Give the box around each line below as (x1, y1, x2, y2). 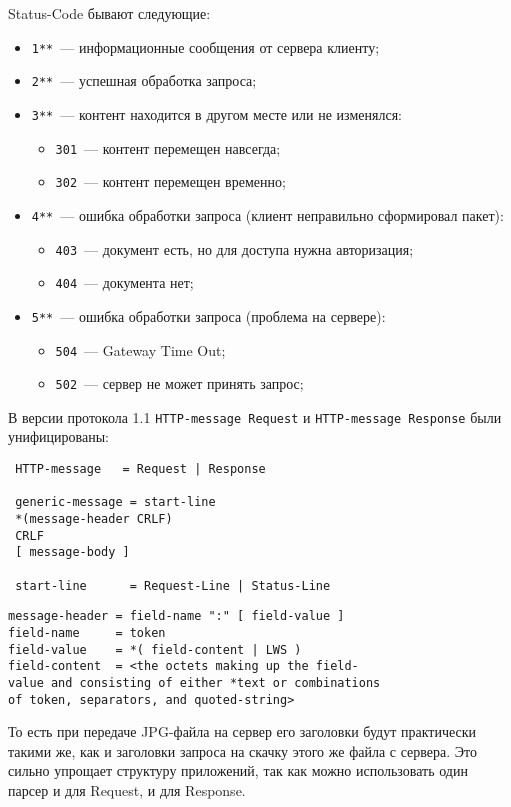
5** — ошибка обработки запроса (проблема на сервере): (31, 305, 386, 326)
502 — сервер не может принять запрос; (55, 373, 304, 394)
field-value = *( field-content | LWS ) (8, 642, 302, 657)
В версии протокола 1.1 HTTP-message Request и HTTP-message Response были (8, 406, 502, 427)
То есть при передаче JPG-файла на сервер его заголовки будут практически (8, 721, 477, 742)
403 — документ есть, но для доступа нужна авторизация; (55, 238, 414, 259)
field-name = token (8, 625, 166, 640)
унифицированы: (8, 426, 109, 447)
